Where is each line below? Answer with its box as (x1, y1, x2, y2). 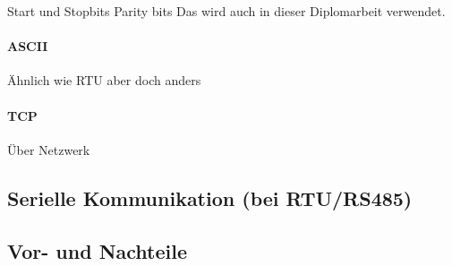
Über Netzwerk (7, 140, 90, 159)
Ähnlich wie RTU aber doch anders (7, 71, 201, 90)
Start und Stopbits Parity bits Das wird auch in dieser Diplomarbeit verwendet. (7, 2, 446, 20)
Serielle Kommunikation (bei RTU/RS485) (7, 184, 413, 211)
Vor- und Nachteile (7, 236, 188, 264)
